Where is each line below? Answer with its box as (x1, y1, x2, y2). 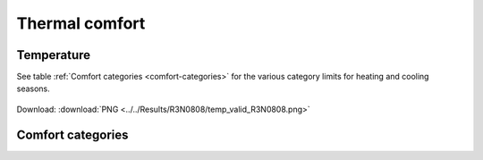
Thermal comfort (16, 13, 146, 33)
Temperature (16, 47, 91, 63)
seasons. (16, 83, 51, 94)
